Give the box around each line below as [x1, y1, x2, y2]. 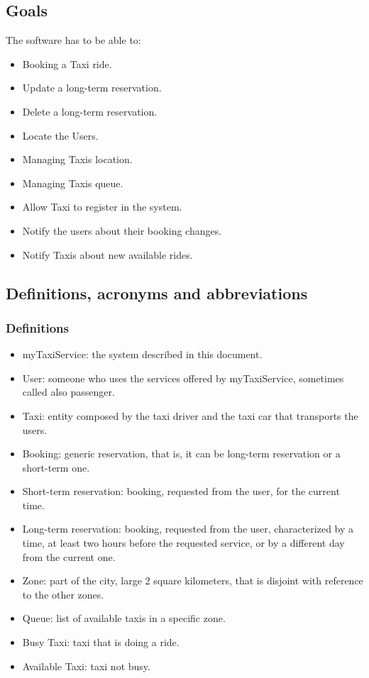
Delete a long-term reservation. [22, 104, 158, 118]
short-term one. [22, 460, 90, 474]
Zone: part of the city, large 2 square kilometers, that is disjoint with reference [22, 573, 363, 588]
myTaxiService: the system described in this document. [22, 347, 263, 362]
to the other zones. [22, 587, 104, 601]
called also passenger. [22, 384, 115, 399]
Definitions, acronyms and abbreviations [6, 282, 308, 304]
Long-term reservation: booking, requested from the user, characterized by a [22, 521, 354, 536]
